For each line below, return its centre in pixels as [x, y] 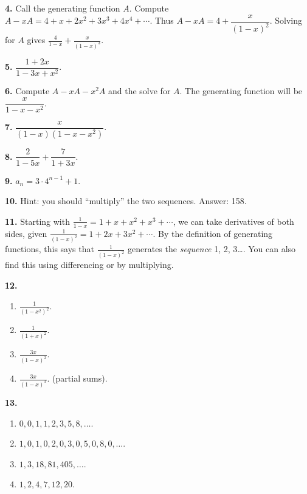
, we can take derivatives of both [233, 221]
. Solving [286, 20]
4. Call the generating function [63, 8]
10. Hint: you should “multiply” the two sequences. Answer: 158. [126, 201]
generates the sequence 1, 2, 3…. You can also [212, 249]
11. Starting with [37, 221]
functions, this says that [50, 249]
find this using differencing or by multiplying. [89, 265]
